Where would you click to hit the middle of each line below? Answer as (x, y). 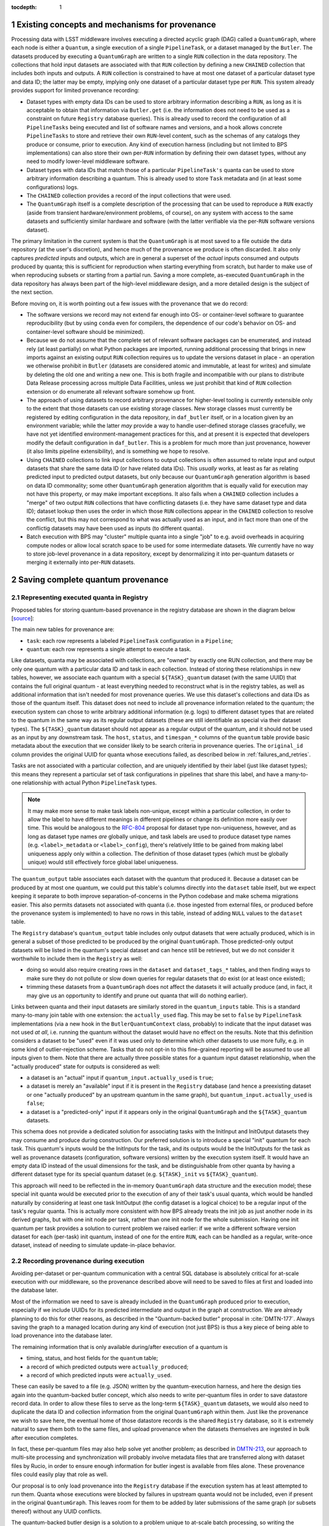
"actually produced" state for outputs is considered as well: (86, 1066)
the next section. (32, 292)
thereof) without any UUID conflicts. (56, 1511)
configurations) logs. (53, 187)
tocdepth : (24, 7)
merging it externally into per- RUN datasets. (81, 562)
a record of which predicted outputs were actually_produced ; (108, 1367)
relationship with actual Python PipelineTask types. (90, 783)
